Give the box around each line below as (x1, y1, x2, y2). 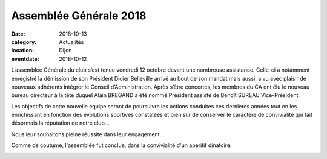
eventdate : (11, 55, 39, 63)
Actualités (59, 38, 84, 45)
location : (11, 47, 35, 54)
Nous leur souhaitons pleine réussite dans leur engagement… (11, 130, 165, 138)
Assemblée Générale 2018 (11, 9, 147, 22)
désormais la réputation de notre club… (11, 119, 110, 126)
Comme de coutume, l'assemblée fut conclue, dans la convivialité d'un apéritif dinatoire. (11, 142, 232, 149)
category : (11, 38, 37, 45)
